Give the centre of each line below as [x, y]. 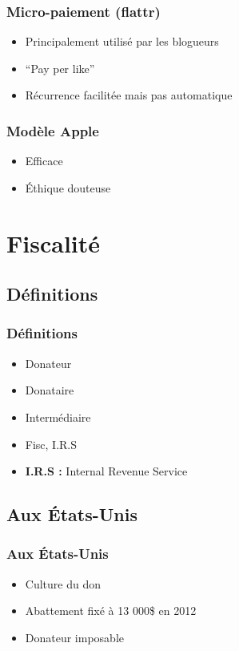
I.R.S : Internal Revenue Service [106, 471]
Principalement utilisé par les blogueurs [122, 41]
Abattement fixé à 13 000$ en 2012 [111, 611]
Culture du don [63, 583]
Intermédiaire [58, 416]
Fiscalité [54, 243]
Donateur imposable [75, 637]
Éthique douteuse [68, 187]
